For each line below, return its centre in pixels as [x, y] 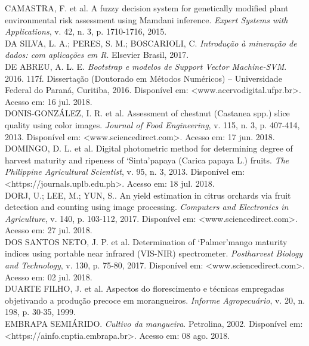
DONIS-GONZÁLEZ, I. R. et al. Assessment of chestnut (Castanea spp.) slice [147, 113]
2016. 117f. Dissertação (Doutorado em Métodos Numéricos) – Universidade [143, 78]
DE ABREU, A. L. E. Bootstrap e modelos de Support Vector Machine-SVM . [146, 66]
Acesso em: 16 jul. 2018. [49, 101]
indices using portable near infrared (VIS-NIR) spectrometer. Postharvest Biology [154, 253]
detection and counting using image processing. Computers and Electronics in [147, 207]
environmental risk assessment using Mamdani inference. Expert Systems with [146, 19]
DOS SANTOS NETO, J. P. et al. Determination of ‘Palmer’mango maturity [146, 241]
